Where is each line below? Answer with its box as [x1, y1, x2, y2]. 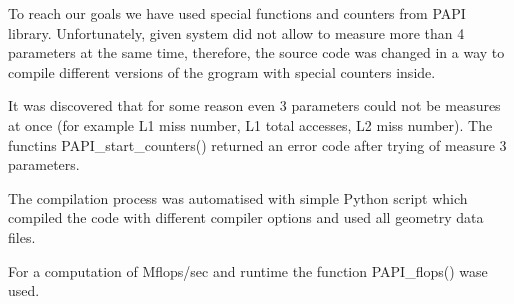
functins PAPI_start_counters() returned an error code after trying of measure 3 [8, 134, 507, 155]
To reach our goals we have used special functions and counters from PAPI [8, 3, 466, 23]
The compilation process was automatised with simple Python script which [8, 187, 468, 208]
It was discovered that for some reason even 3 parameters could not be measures [8, 95, 501, 116]
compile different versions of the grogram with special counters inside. [8, 61, 436, 82]
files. [8, 226, 36, 247]
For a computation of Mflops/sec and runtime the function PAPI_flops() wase [8, 260, 488, 281]
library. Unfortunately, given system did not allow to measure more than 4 [8, 22, 465, 43]
